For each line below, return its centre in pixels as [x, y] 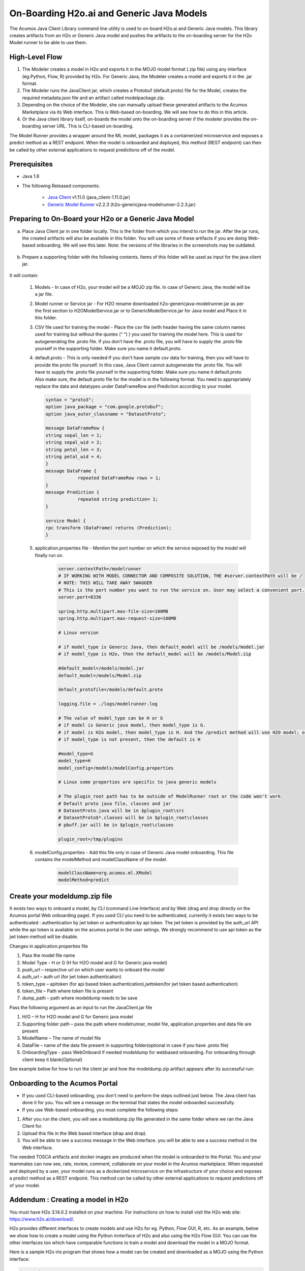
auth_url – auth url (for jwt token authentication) [72, 977]
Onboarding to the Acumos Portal [64, 1083]
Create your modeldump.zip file [61, 896]
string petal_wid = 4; [74, 457]
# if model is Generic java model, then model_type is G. [132, 725]
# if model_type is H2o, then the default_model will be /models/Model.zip [155, 654]
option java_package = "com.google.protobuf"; [104, 407]
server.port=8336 [80, 597]
